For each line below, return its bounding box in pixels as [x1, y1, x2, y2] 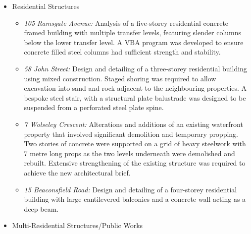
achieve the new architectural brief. [24, 167, 131, 177]
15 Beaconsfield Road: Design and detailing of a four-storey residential [24, 184, 237, 194]
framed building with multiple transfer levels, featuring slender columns [24, 27, 242, 38]
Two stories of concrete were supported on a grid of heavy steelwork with [24, 138, 246, 149]
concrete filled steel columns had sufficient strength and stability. [24, 47, 221, 57]
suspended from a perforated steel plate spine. [24, 102, 164, 113]
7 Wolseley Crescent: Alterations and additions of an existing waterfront [24, 118, 243, 129]
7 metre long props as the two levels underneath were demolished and [24, 148, 235, 158]
